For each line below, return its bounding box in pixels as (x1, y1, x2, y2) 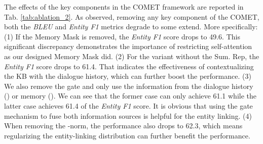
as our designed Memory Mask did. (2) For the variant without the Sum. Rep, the (4, 51, 259, 61)
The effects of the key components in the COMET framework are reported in (4, 2, 244, 12)
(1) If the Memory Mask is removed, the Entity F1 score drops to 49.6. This (4, 31, 240, 41)
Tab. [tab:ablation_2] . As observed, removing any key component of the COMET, (4, 11, 259, 22)
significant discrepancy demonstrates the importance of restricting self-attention (4, 41, 252, 52)
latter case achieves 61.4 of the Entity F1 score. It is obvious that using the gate (4, 100, 253, 111)
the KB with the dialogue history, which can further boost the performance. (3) (4, 71, 251, 81)
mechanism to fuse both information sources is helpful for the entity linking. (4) (4, 110, 252, 121)
